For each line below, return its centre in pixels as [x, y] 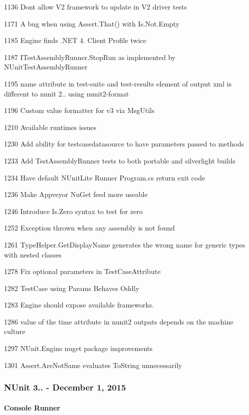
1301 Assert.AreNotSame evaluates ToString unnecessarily [93, 365]
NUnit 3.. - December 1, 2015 [65, 387]
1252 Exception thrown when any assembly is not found [90, 228]
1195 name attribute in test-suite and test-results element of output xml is [118, 83]
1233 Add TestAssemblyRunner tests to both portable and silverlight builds [120, 160]
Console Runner [32, 407]
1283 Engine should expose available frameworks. [79, 305]
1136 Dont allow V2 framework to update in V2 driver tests [96, 6]
